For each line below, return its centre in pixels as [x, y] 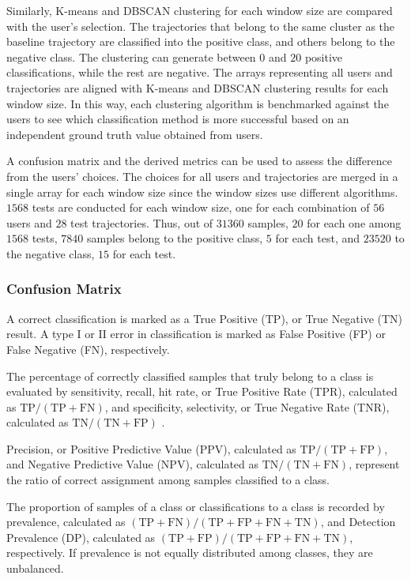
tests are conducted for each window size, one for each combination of [201, 207]
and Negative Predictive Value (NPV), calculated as [133, 464]
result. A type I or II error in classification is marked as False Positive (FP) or [196, 334]
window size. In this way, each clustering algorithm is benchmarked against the [198, 103]
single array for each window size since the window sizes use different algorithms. [202, 192]
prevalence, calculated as [66, 522]
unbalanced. [35, 568]
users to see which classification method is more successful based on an [178, 119]
